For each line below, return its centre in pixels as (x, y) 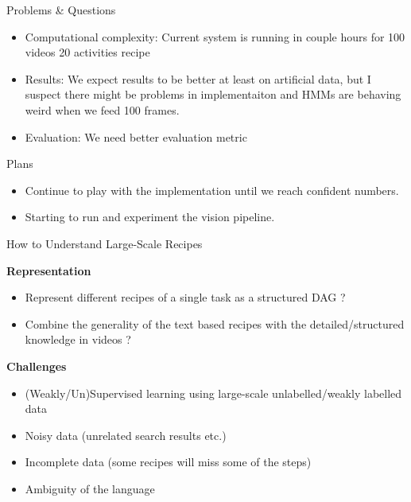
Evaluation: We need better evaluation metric (136, 136)
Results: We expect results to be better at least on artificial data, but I (198, 78)
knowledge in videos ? (78, 339)
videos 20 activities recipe (87, 52)
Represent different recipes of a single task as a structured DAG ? (185, 297)
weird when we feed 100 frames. (102, 109)
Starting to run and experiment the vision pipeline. (150, 217)
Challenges (37, 366)
